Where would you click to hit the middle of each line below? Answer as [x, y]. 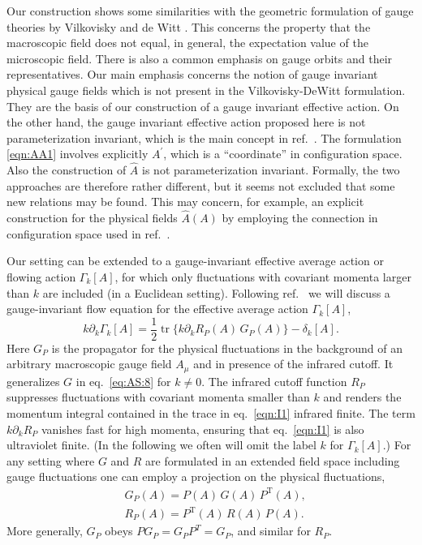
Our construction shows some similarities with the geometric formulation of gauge [210, 11]
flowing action [41, 276]
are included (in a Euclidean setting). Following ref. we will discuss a [216, 292]
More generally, [45, 531]
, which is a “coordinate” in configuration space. [283, 154]
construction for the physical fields [92, 218]
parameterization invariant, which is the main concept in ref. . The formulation [204, 137]
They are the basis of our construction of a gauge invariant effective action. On [203, 106]
